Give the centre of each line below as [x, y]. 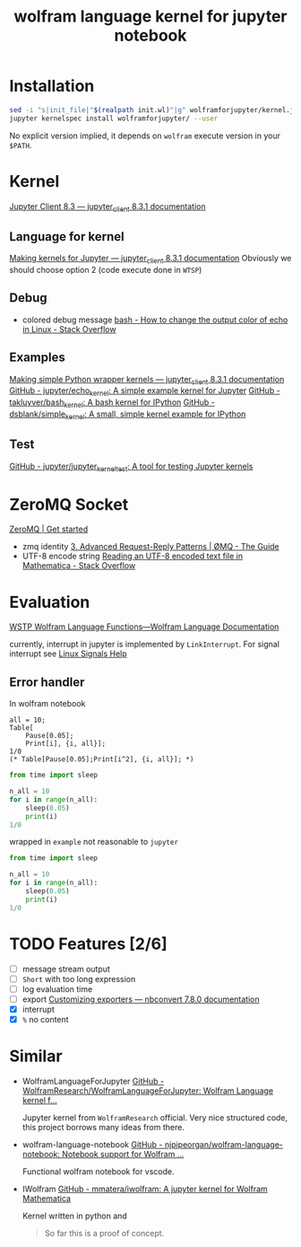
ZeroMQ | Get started [48, 529]
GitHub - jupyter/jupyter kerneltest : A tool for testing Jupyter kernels [131, 467]
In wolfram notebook [47, 704]
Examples [37, 358]
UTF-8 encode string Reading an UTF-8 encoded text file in [133, 556]
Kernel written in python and [74, 1216]
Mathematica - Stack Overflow [79, 566]
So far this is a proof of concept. [104, 1233]
